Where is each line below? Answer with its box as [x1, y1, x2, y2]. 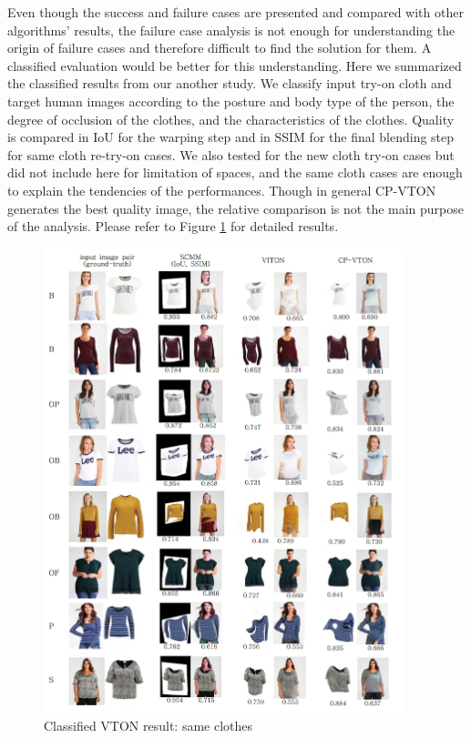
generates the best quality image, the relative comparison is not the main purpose [7, 198, 465, 217]
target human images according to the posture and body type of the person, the [7, 91, 455, 110]
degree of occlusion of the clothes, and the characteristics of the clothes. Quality [7, 109, 455, 128]
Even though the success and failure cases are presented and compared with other [7, 3, 464, 21]
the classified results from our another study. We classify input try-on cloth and [7, 74, 452, 93]
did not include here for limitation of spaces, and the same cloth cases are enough [7, 163, 463, 182]
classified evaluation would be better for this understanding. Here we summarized [7, 56, 462, 75]
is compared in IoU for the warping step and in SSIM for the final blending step [7, 127, 455, 147]
